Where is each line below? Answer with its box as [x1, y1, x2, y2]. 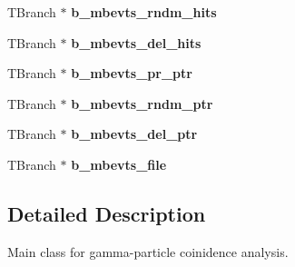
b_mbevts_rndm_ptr [71, 94, 213, 113]
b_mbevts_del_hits [71, 33, 202, 52]
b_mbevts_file [71, 154, 167, 173]
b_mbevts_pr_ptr [71, 64, 192, 83]
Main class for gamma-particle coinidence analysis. [7, 242, 289, 261]
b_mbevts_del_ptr [71, 124, 198, 143]
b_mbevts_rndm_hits [71, 3, 217, 21]
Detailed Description [7, 199, 206, 227]
